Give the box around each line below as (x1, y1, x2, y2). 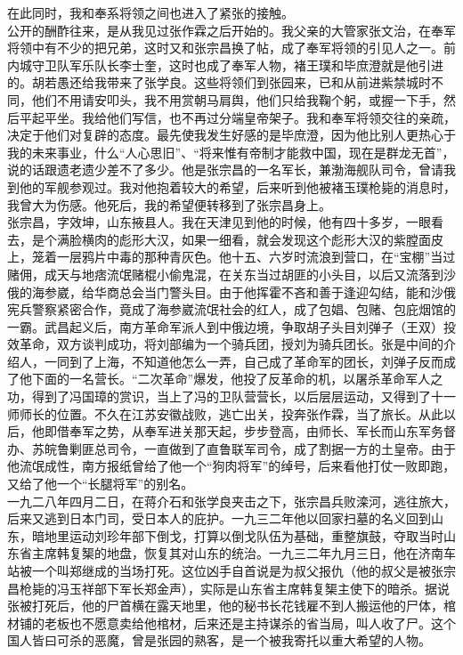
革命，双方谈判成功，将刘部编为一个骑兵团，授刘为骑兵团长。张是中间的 (19, 335, 443, 353)
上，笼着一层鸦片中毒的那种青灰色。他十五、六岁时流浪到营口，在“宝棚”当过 (7, 247, 456, 266)
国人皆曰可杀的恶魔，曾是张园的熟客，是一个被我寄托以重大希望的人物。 (7, 631, 431, 650)
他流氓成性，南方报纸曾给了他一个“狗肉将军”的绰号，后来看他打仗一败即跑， (7, 457, 456, 475)
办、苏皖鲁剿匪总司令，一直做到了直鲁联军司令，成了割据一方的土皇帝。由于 (7, 439, 456, 457)
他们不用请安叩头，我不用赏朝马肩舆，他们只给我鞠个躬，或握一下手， (31, 90, 443, 109)
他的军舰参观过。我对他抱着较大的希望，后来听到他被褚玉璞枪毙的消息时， (19, 177, 456, 196)
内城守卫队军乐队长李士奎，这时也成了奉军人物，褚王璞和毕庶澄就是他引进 (7, 55, 443, 74)
